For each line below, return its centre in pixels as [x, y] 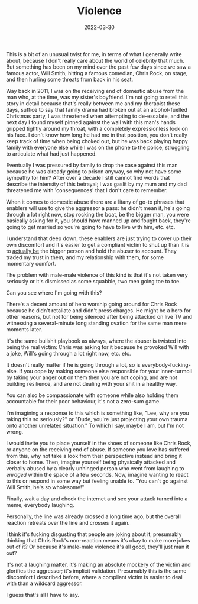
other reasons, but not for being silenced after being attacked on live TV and [99, 316]
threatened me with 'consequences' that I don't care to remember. [87, 190]
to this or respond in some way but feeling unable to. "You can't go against [97, 481]
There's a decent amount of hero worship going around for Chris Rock [92, 304]
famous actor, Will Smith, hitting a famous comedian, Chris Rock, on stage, [97, 73]
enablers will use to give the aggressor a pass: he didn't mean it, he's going [98, 208]
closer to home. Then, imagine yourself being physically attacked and [91, 462]
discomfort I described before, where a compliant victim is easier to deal [94, 577]
